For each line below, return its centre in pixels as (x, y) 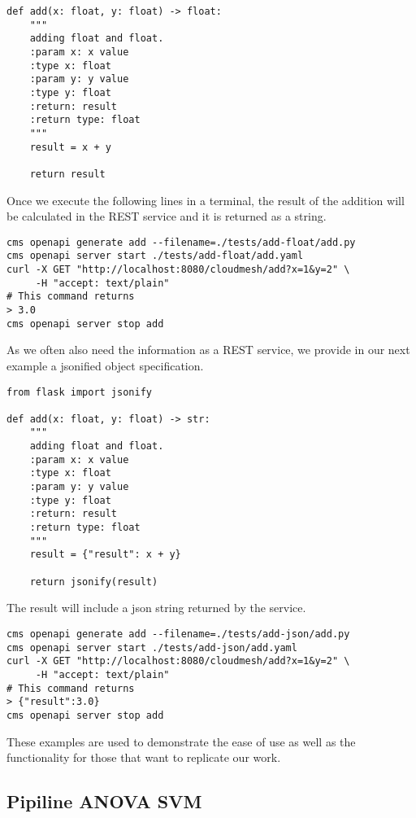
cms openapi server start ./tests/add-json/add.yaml (152, 647)
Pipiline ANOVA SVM (104, 801)
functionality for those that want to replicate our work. (144, 757)
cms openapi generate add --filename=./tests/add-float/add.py (181, 242)
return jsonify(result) (94, 582)
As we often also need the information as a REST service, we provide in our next (208, 350)
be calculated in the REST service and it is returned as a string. (167, 216)
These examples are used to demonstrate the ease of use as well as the (181, 741)
